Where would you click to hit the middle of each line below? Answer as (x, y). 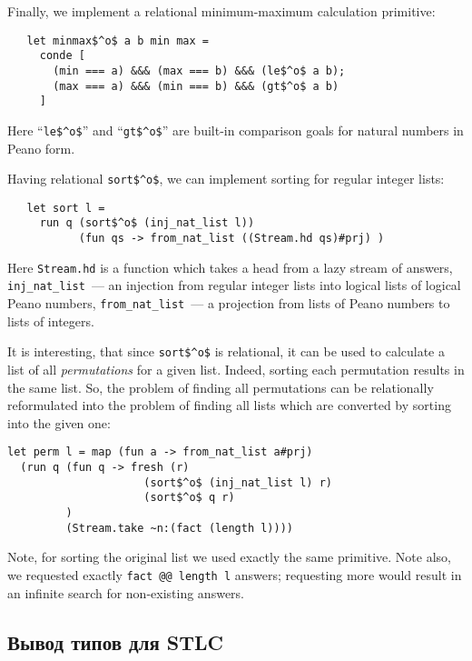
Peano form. (41, 148)
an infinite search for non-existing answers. (126, 592)
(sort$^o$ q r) (189, 498)
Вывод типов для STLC (116, 641)
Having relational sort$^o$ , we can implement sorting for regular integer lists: (226, 179)
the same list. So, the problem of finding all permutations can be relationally (221, 387)
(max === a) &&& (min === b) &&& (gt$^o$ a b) (196, 86)
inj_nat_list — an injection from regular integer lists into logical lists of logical (234, 285)
